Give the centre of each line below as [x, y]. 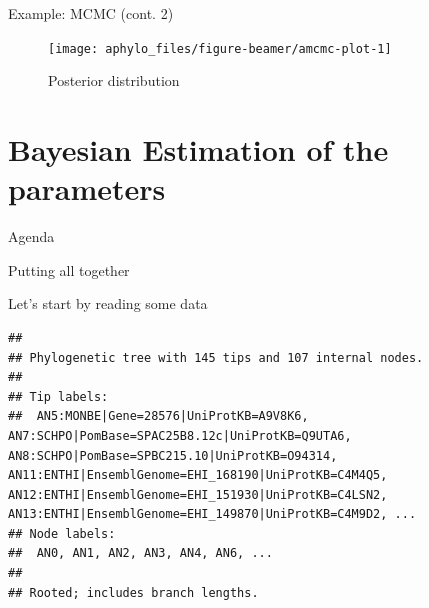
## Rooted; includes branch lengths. [133, 592]
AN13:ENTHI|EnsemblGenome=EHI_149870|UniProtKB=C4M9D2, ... [212, 514]
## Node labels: [62, 533]
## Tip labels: [58, 396]
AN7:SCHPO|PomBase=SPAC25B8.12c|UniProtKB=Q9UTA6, [180, 435]
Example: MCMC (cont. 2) [91, 13]
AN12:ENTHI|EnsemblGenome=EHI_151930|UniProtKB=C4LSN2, [198, 494]
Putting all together [69, 269]
